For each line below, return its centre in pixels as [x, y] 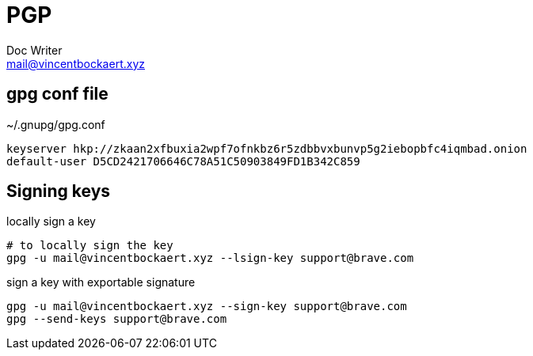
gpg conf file [57, 94]
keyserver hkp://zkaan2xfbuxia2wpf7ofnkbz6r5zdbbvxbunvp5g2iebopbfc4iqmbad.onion [267, 148]
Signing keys [59, 191]
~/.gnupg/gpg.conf [56, 124]
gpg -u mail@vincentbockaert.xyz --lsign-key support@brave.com [210, 258]
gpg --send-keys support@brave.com [117, 319]
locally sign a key [51, 222]
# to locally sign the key [90, 246]
